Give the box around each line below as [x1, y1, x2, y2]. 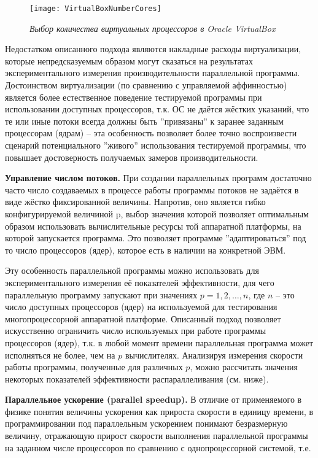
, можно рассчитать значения [190, 360, 298, 373]
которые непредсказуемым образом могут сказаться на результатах [5, 54, 254, 67]
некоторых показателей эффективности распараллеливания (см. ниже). [5, 372, 269, 385]
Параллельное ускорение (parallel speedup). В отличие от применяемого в [5, 393, 302, 406]
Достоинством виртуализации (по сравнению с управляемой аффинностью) [5, 79, 287, 91]
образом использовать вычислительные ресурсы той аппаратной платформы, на [5, 219, 301, 232]
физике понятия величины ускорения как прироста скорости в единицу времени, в [5, 405, 314, 417]
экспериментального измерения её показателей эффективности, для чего [5, 276, 274, 289]
